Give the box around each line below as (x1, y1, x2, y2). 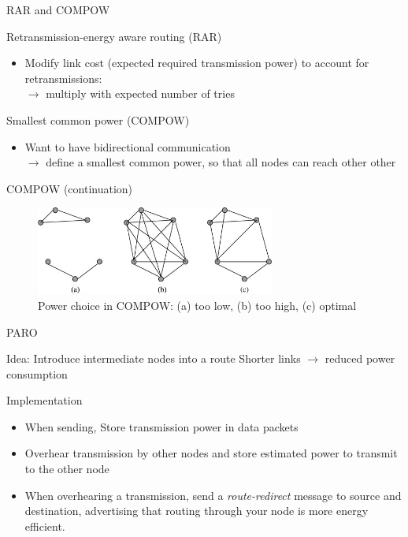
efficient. (24, 517, 65, 534)
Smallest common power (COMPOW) (6, 111, 190, 128)
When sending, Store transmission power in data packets (24, 418, 299, 434)
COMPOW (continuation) (6, 180, 133, 196)
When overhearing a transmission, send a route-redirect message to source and (24, 487, 402, 503)
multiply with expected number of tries (46, 85, 235, 102)
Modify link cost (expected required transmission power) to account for (24, 54, 369, 71)
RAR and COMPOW (6, 2, 110, 17)
